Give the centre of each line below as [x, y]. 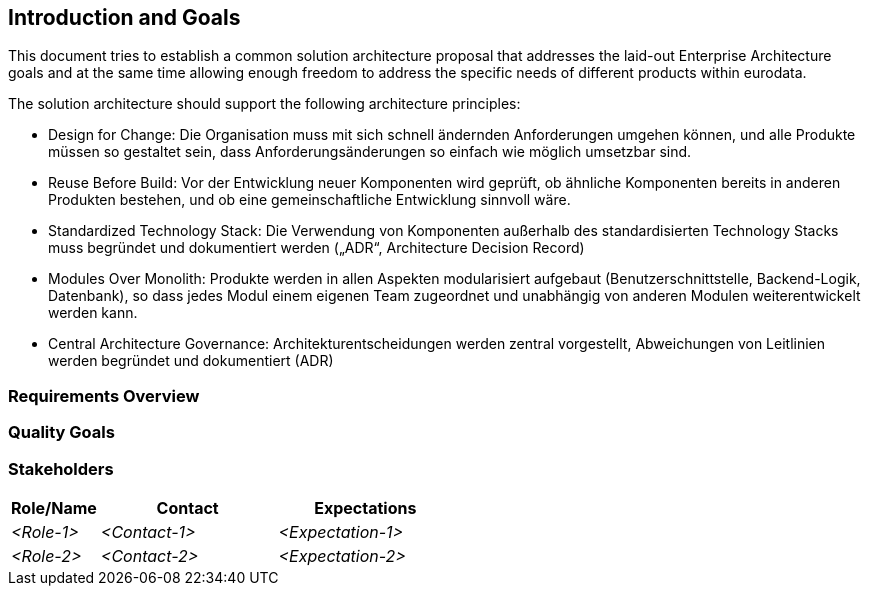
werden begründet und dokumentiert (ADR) [191, 361]
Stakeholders [61, 468]
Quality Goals [61, 432]
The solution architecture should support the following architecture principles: [264, 104]
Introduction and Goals [124, 17]
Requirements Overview [104, 395]
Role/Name [54, 507]
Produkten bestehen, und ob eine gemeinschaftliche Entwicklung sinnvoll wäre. [309, 200]
